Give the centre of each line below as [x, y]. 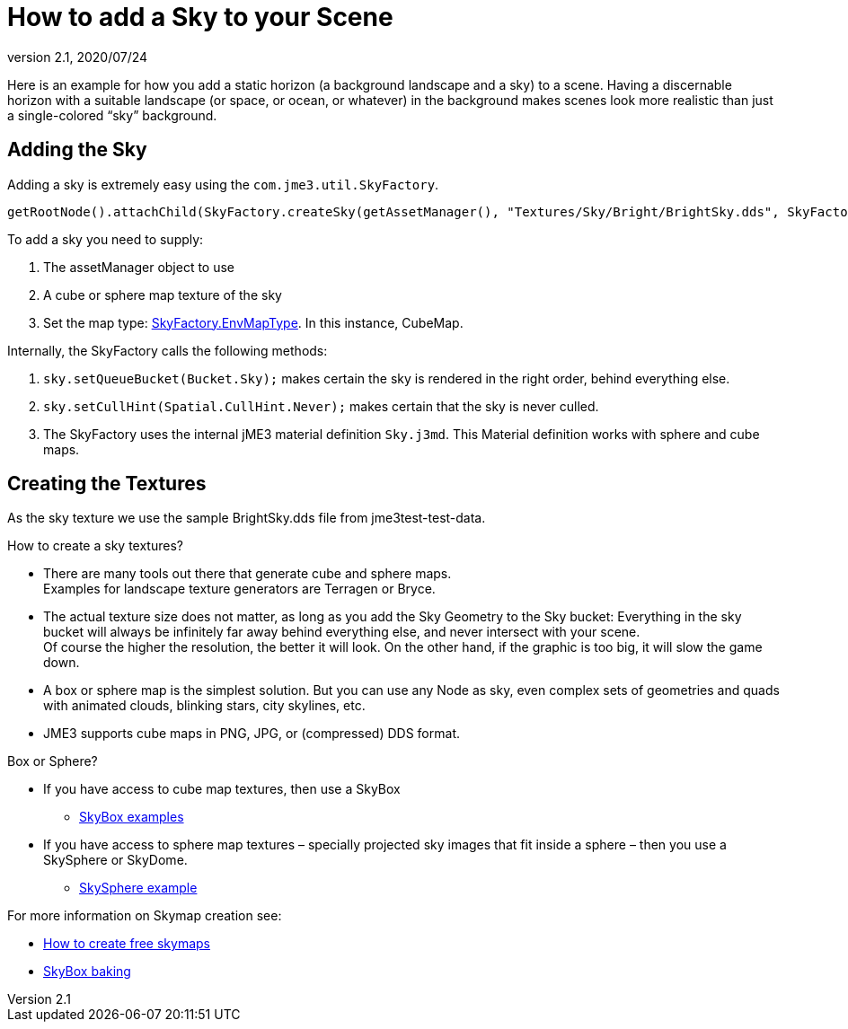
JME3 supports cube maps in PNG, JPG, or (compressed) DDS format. [252, 734]
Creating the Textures [107, 484]
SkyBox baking [87, 972]
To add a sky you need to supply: [106, 239]
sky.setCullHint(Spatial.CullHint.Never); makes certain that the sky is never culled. [321, 406]
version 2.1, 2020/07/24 [78, 57]
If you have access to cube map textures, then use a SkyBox [222, 789]
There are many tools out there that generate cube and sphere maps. [247, 574]
